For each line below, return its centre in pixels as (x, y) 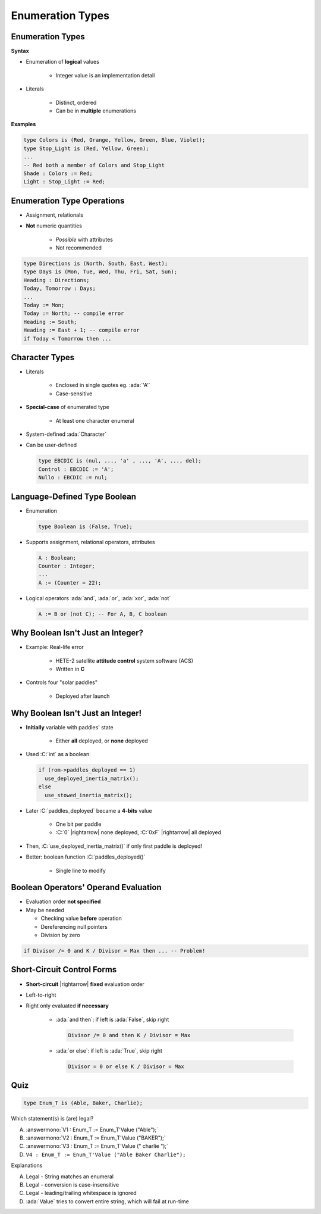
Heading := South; (50, 322)
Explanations (27, 1165)
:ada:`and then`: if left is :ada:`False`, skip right (112, 1019)
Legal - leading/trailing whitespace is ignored (81, 1193)
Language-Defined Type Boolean (74, 496)
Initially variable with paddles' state (70, 727)
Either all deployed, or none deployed (102, 741)
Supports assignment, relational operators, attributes (90, 542)
